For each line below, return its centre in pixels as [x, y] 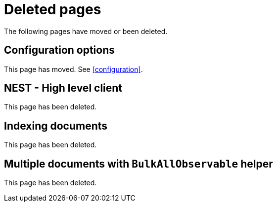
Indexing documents [56, 126]
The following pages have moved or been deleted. [86, 31]
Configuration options [60, 50]
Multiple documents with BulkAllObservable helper [138, 164]
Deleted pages [53, 9]
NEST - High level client [63, 88]
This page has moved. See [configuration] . [73, 69]
